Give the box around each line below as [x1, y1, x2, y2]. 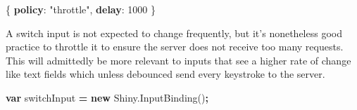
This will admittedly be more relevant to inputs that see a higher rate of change [6, 53, 351, 67]
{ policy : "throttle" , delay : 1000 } [6, 2, 156, 16]
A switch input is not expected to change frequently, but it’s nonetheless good [6, 25, 342, 40]
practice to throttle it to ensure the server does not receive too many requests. [6, 39, 344, 54]
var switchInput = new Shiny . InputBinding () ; [6, 90, 208, 104]
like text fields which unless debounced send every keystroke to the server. [6, 67, 325, 81]
